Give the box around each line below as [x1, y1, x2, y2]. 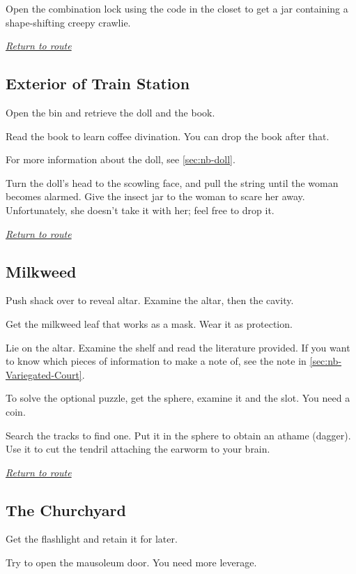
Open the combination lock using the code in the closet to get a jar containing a [6, 1, 348, 15]
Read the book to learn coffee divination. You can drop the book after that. [6, 128, 330, 143]
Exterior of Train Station [6, 73, 190, 94]
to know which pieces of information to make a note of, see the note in [6, 354, 307, 368]
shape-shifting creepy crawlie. [6, 15, 131, 29]
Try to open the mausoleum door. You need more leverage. [6, 555, 257, 570]
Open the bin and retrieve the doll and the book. [6, 105, 215, 119]
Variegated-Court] [6, 367, 82, 382]
